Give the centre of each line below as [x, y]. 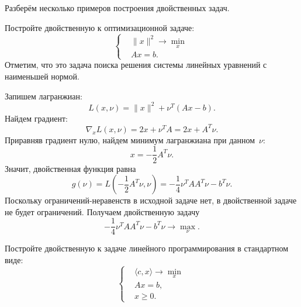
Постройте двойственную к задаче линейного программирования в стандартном [147, 248]
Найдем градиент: [36, 118]
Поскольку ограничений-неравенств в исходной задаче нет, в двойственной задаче [151, 200]
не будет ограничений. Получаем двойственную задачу [102, 211]
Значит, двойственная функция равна [70, 168]
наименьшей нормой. [42, 76]
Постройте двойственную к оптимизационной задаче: [100, 27]
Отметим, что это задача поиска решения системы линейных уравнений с [136, 65]
